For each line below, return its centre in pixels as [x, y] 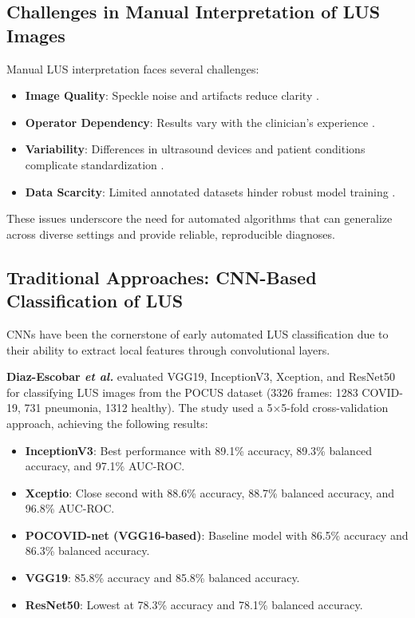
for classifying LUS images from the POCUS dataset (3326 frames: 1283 [182, 392]
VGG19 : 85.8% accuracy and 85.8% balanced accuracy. [162, 578]
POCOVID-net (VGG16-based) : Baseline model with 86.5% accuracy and [217, 535]
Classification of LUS [95, 301]
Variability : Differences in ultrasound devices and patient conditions [195, 149]
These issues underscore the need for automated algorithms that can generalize [200, 218]
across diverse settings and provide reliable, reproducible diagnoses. [171, 234]
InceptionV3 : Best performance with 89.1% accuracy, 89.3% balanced [199, 450]
